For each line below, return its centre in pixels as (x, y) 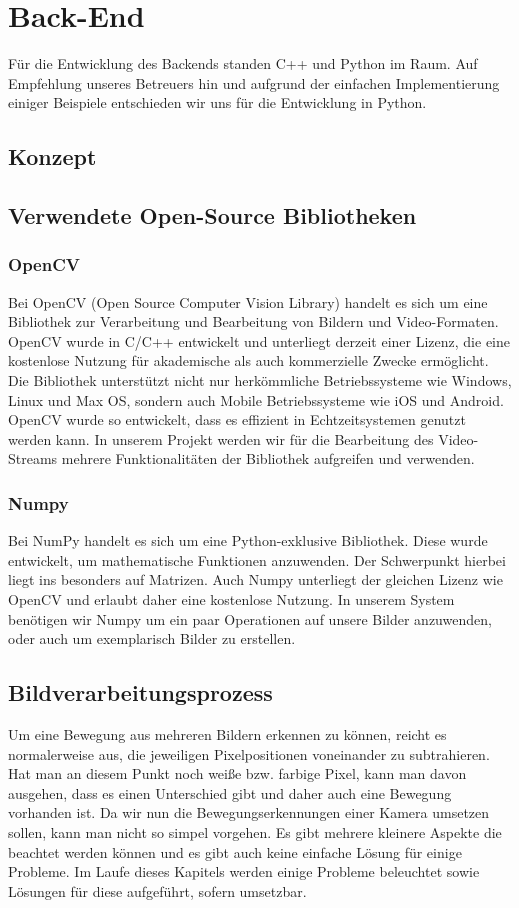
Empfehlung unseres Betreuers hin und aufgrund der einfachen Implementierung (254, 82)
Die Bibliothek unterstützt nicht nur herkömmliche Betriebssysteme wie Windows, (260, 380)
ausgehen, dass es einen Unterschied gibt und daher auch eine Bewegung (230, 792)
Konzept (52, 156)
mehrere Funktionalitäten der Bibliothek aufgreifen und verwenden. (268, 458)
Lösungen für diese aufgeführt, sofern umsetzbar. (157, 890)
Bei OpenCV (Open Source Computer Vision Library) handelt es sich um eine (248, 301)
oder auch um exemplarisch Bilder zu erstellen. (152, 638)
